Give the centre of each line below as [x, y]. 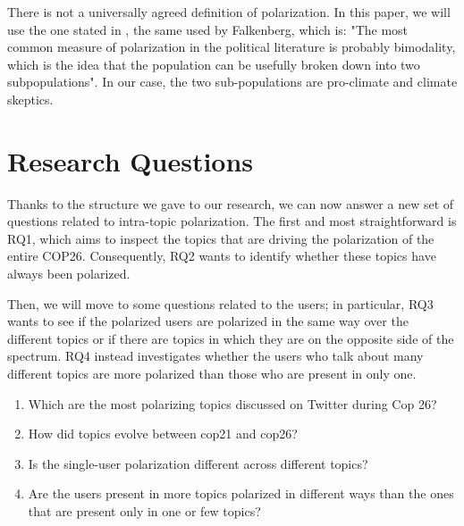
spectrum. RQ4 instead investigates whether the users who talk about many [215, 356]
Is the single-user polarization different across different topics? [198, 463]
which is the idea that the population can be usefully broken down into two [214, 64]
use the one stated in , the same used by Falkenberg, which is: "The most [208, 29]
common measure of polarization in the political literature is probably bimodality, [232, 47]
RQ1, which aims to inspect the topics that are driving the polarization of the [221, 238]
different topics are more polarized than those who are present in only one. [212, 374]
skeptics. [30, 99]
